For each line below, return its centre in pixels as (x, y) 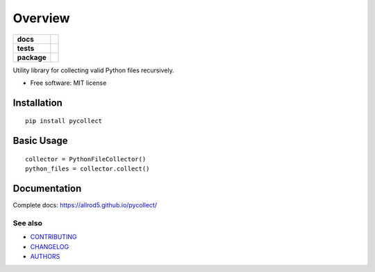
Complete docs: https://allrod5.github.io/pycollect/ (85, 205)
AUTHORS (45, 256)
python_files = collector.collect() (87, 169)
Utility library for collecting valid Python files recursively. (93, 70)
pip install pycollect (64, 121)
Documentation (47, 188)
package (32, 57)
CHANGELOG (50, 246)
